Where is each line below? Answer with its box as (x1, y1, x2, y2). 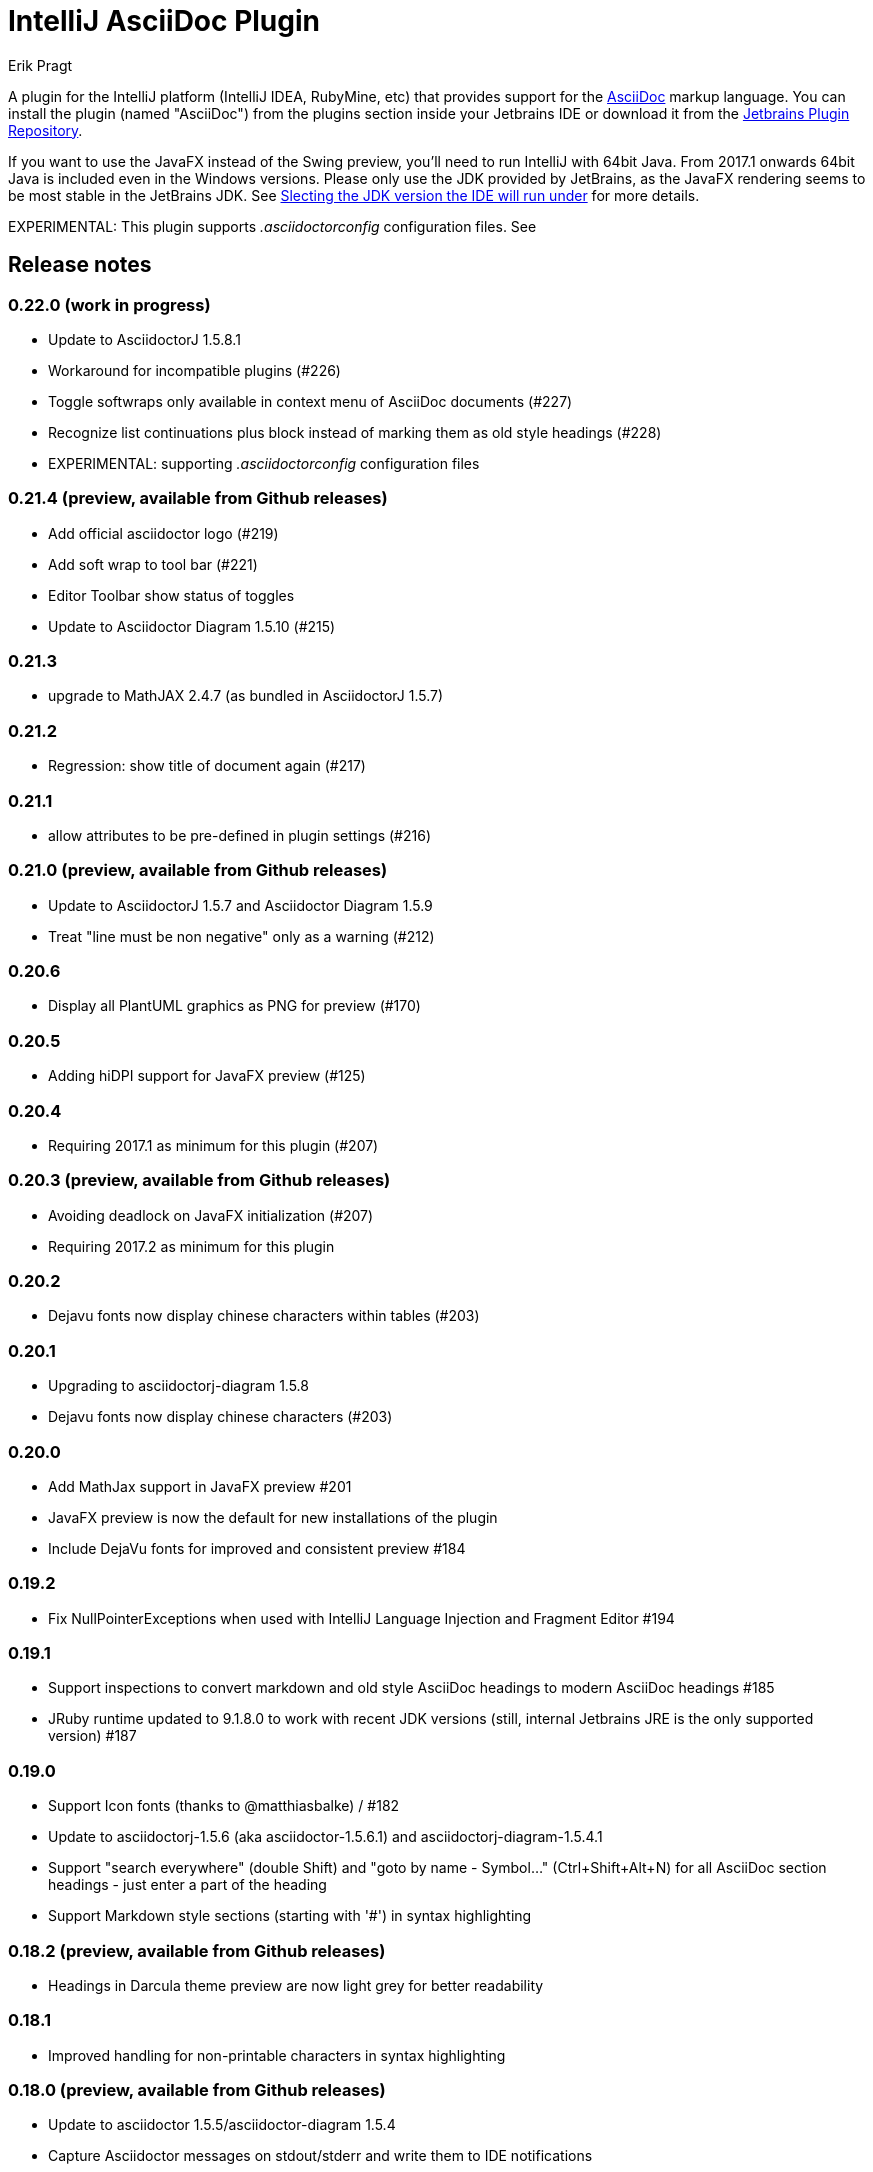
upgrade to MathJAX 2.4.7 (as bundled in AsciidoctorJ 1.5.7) (48, 687, 444, 705)
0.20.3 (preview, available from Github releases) (8, 1170, 391, 1191)
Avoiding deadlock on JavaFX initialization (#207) (48, 1206, 374, 1224)
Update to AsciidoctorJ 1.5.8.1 (48, 330, 241, 348)
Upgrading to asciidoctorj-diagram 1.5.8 (48, 1377, 309, 1395)
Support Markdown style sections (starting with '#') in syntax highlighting (48, 1907, 532, 1925)
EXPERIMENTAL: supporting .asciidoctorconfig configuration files (48, 454, 480, 472)
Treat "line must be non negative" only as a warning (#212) (48, 927, 435, 945)
